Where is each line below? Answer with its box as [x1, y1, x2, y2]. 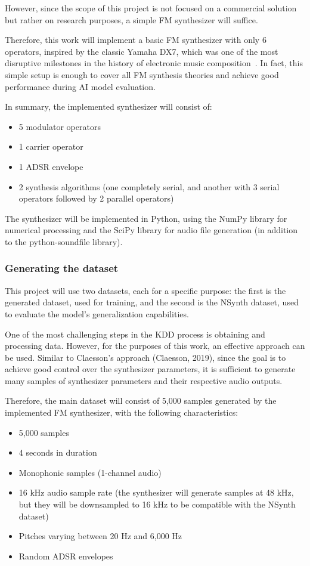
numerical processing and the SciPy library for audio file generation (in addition [5, 224, 298, 236]
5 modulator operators [18, 120, 101, 132]
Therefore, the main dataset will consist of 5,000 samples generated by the [5, 394, 277, 407]
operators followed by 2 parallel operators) [18, 192, 174, 205]
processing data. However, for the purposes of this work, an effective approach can [5, 339, 305, 352]
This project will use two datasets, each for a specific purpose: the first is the [5, 284, 286, 296]
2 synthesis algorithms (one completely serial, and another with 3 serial [18, 180, 280, 193]
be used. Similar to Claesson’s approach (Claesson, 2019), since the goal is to [5, 351, 286, 363]
